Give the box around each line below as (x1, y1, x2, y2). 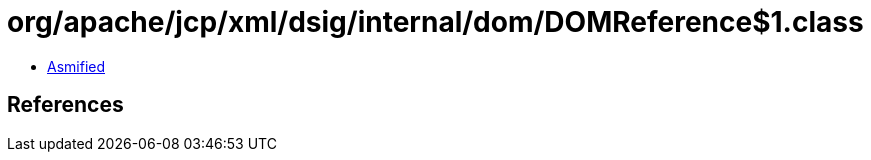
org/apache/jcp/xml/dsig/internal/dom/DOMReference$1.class (7, 5, 864, 39)
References (7, 92, 124, 118)
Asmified (47, 57, 106, 75)
